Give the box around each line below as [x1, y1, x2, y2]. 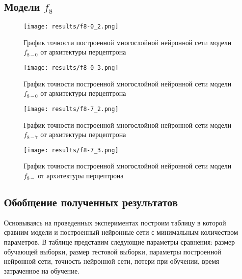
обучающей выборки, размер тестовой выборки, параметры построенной [4, 246, 221, 256]
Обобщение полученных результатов [4, 194, 178, 209]
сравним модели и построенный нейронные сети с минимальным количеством [4, 227, 238, 237]
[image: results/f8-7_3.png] [24, 146, 119, 154]
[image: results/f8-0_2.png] [24, 23, 119, 30]
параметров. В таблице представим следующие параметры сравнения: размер [4, 236, 235, 247]
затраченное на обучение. [4, 265, 80, 276]
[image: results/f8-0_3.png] [24, 64, 119, 72]
